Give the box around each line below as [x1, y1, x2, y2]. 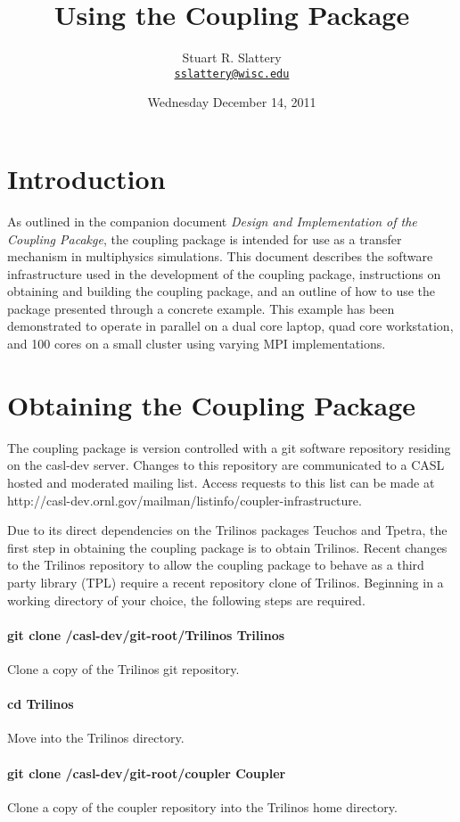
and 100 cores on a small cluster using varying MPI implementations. [7, 334, 386, 353]
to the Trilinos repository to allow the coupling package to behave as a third [7, 555, 424, 574]
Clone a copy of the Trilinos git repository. [7, 659, 240, 678]
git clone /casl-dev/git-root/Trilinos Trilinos [7, 625, 285, 644]
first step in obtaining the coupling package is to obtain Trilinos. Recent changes [7, 538, 448, 556]
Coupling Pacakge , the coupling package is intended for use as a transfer [7, 229, 402, 248]
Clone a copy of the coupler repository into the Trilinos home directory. [7, 797, 398, 816]
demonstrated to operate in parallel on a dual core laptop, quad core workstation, [7, 316, 454, 335]
